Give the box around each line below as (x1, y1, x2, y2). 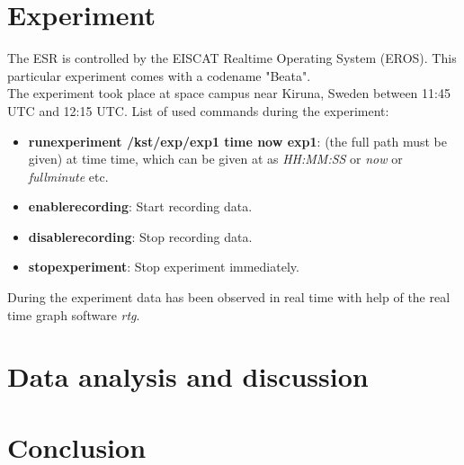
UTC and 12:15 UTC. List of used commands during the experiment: (7, 101, 389, 120)
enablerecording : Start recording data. (28, 197, 253, 216)
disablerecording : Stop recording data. (28, 227, 253, 246)
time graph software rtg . (7, 305, 140, 324)
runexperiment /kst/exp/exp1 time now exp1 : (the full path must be (28, 131, 447, 150)
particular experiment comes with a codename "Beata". (7, 66, 311, 85)
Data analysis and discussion (7, 358, 369, 395)
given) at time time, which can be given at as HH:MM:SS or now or (28, 149, 403, 168)
